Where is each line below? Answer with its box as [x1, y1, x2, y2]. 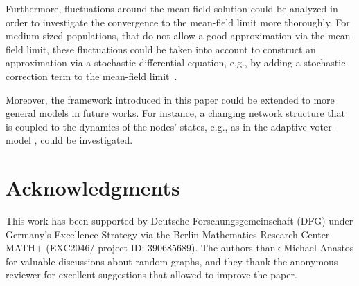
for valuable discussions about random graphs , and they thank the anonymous [6, 254, 338, 268]
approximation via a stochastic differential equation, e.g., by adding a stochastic [6, 55, 346, 70]
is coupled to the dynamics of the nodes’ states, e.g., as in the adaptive [6, 119, 307, 133]
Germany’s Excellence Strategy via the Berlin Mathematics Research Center [6, 227, 330, 241]
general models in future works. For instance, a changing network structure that [6, 106, 346, 120]
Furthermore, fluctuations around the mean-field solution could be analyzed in [6, 1, 338, 15]
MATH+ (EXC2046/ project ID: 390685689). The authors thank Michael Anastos [6, 240, 354, 255]
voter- [310, 119, 335, 133]
